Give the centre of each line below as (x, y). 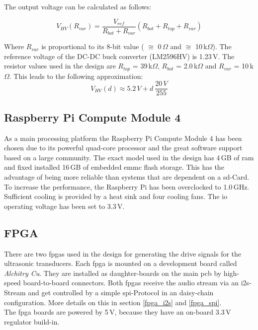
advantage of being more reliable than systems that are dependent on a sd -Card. (127, 176)
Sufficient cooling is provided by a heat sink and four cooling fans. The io (116, 196)
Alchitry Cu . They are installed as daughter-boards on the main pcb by (113, 273)
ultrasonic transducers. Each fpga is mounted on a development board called (121, 263)
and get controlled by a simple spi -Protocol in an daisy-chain (121, 292)
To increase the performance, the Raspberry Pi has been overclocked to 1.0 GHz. (127, 186)
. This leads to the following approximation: (76, 76)
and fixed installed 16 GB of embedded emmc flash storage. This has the (114, 167)
